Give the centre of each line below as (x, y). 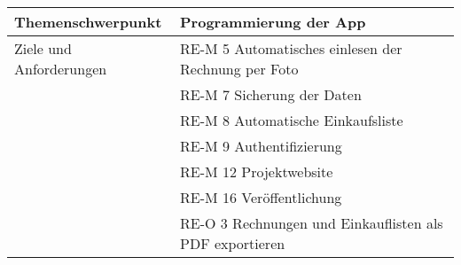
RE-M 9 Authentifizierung (261, 146)
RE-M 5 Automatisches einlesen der (291, 48)
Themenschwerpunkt (88, 22)
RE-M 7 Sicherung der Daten (271, 94)
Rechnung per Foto (239, 69)
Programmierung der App (273, 22)
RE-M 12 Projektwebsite (257, 171)
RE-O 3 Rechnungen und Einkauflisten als (312, 223)
